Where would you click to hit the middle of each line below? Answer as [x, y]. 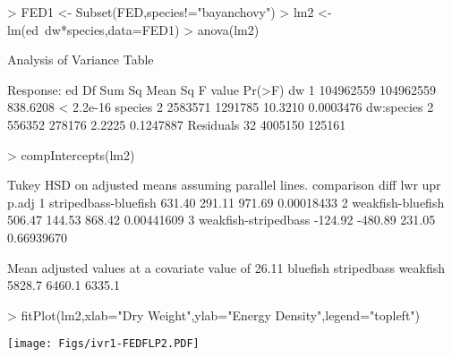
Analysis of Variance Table [81, 59]
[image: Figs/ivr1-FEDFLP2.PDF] [103, 344]
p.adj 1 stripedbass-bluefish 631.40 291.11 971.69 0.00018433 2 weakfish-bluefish [226, 202]
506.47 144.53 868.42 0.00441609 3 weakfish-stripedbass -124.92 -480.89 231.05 [222, 220]
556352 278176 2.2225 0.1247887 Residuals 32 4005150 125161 [177, 124]
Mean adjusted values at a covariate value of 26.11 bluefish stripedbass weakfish [226, 267]
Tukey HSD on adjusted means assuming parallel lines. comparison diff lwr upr [224, 185]
